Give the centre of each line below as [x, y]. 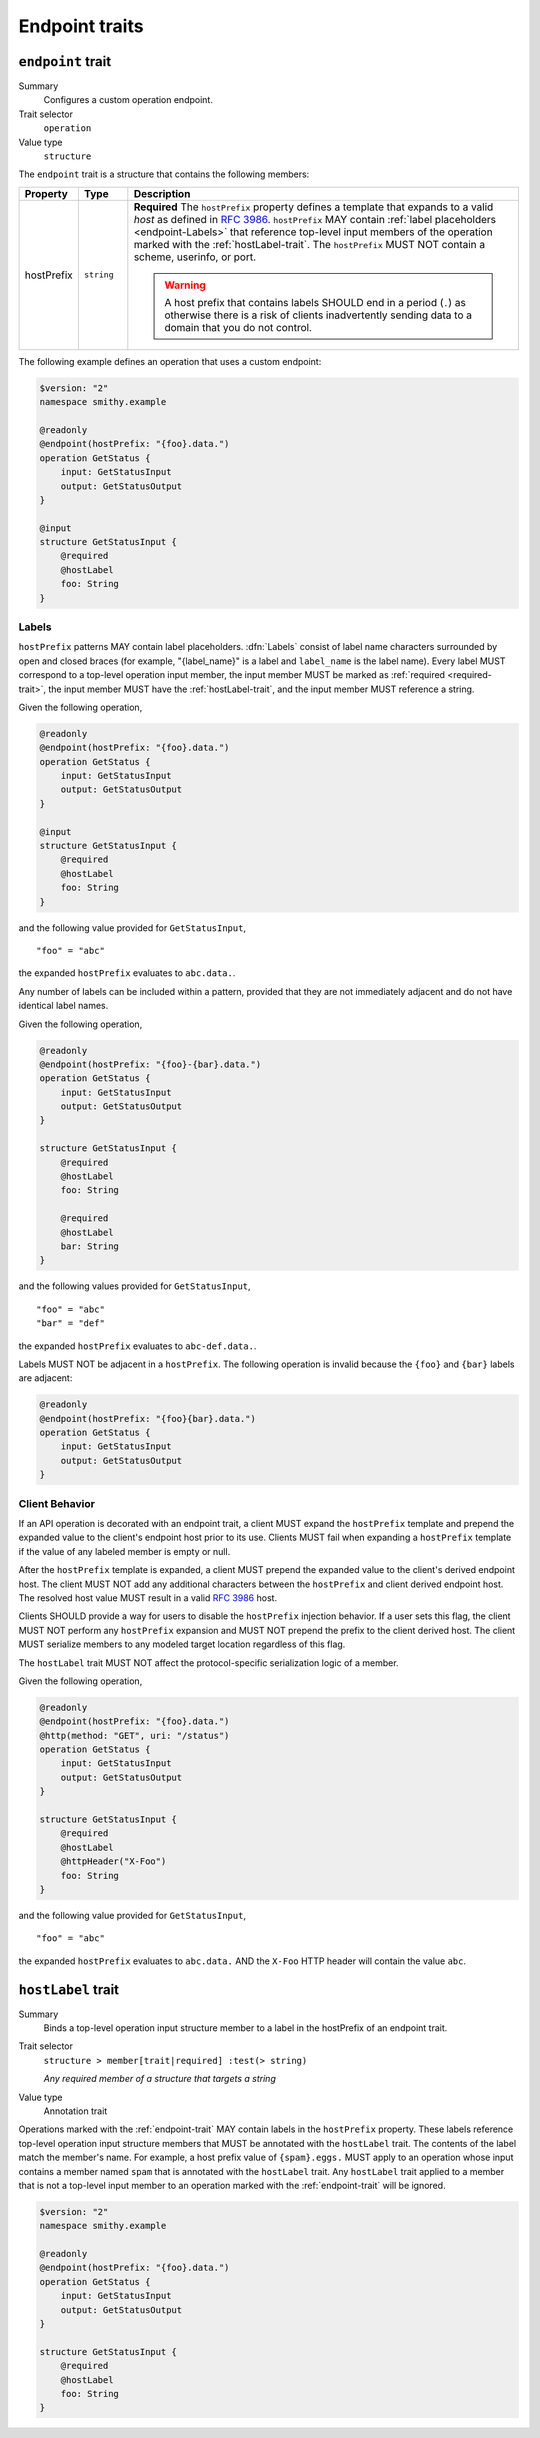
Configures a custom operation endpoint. [128, 100]
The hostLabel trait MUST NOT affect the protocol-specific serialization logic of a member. [208, 1662]
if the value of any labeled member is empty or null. [124, 1551]
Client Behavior [56, 1503]
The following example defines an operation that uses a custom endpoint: [170, 361]
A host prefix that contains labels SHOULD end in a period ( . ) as [315, 302]
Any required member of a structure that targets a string [160, 2079]
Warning [185, 285]
